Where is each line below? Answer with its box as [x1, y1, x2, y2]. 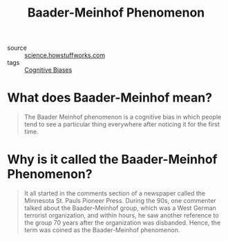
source [7, 44, 28, 52]
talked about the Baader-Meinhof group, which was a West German [23, 204, 216, 212]
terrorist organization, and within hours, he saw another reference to [23, 211, 219, 220]
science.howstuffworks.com [24, 51, 106, 59]
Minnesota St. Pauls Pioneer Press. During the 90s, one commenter [23, 197, 216, 205]
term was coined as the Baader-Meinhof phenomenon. [23, 226, 180, 234]
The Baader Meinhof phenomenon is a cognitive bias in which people [23, 113, 222, 122]
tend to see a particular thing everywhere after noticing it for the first [23, 120, 220, 128]
